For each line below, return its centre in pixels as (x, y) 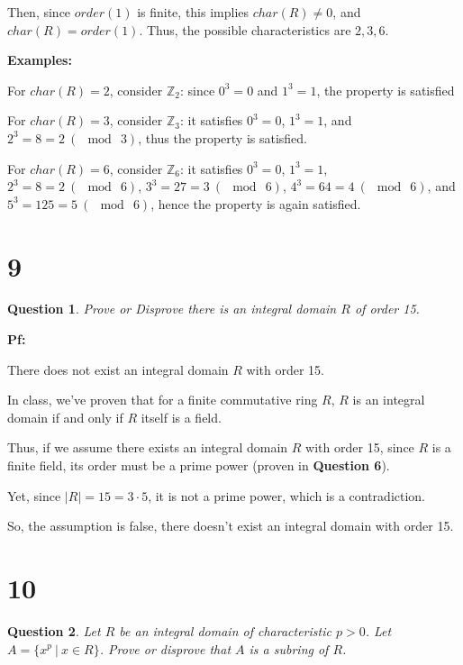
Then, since (39, 12)
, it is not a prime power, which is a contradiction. (287, 495)
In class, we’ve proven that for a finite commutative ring (163, 400)
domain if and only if (65, 417)
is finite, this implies (193, 12)
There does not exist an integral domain (118, 369)
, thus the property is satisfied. (222, 137)
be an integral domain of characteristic (225, 630)
